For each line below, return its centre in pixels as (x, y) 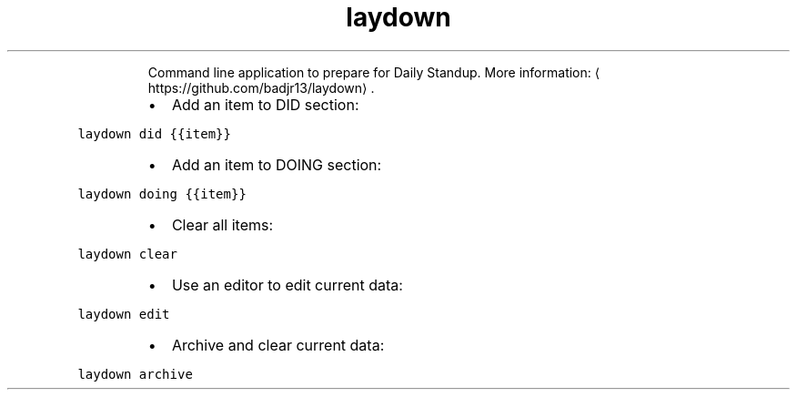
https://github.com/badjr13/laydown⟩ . (261, 87)
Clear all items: (222, 224)
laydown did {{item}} (154, 133)
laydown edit (124, 314)
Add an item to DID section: (265, 104)
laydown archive (135, 374)
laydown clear (127, 254)
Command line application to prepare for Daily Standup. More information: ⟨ (374, 72)
